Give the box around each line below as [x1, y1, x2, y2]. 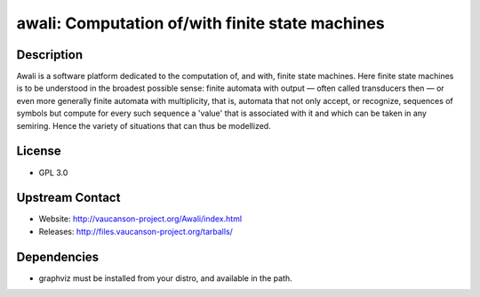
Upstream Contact [16, 190, 121, 205]
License [16, 143, 61, 159]
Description [16, 47, 84, 62]
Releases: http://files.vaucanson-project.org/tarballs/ [38, 226, 233, 237]
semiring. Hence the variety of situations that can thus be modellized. [16, 120, 271, 131]
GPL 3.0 [38, 167, 68, 178]
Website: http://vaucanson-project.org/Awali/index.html [38, 213, 243, 224]
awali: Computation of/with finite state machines [16, 13, 386, 33]
